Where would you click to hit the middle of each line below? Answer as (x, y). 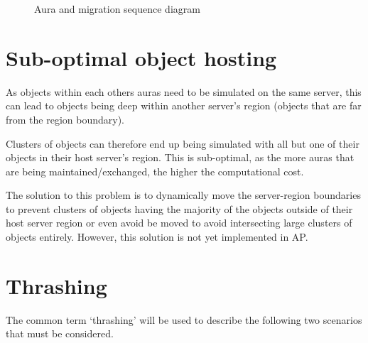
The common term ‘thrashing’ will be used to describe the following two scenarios (184, 319)
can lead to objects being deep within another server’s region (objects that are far (184, 105)
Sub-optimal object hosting (141, 57)
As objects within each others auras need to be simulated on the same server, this (184, 91)
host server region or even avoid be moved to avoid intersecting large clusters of (179, 223)
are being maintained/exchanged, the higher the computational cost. (155, 171)
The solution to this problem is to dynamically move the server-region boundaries (183, 195)
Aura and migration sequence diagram (117, 9)
